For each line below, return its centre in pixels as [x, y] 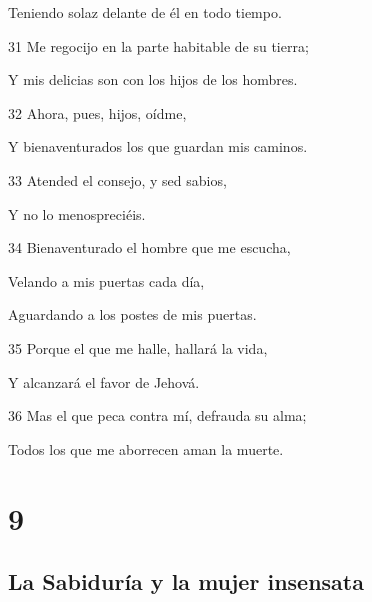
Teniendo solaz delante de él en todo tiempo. [145, 12]
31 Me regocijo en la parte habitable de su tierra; [158, 45]
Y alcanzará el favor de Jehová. [104, 381]
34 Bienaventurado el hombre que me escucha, [149, 247]
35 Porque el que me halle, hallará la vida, [138, 347]
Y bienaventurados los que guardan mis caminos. [158, 146]
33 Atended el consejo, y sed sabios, [117, 179]
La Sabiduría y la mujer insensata [186, 581]
